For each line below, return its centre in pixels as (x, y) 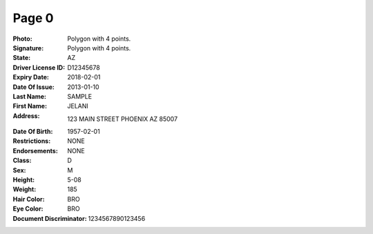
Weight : (25, 189)
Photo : (22, 39)
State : (22, 58)
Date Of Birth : (33, 132)
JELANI (78, 106)
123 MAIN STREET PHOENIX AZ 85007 (123, 119)
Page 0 (33, 18)
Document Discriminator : (50, 218)
